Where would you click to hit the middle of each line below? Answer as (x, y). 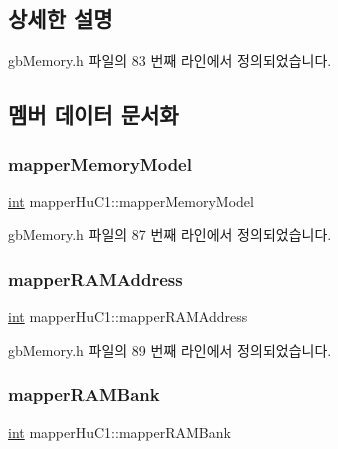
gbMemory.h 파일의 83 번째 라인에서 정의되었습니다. (170, 60)
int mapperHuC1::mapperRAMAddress (128, 316)
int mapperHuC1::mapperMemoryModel (131, 200)
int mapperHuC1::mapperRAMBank (119, 431)
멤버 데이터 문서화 (93, 114)
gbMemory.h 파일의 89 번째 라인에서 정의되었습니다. (170, 349)
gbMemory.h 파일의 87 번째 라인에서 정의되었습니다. (170, 234)
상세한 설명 (60, 18)
